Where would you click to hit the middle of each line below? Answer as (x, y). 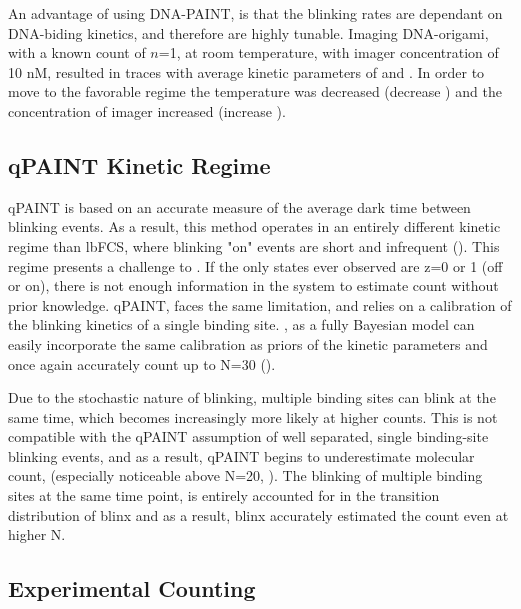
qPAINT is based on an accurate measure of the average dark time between (239, 206)
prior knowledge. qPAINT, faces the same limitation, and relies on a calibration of (260, 304)
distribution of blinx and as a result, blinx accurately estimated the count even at (258, 514)
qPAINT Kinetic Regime (139, 164)
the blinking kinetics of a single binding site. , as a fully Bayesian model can (241, 324)
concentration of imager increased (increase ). (147, 110)
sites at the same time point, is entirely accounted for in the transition (224, 495)
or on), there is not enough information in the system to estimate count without (253, 285)
